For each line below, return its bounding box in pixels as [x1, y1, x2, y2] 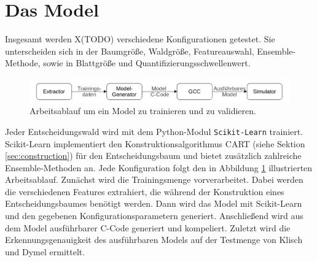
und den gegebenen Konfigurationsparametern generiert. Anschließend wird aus [5, 209, 303, 222]
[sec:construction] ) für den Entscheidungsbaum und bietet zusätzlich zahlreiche [5, 149, 302, 162]
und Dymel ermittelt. [5, 245, 85, 258]
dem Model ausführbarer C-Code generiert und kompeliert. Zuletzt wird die [5, 221, 291, 234]
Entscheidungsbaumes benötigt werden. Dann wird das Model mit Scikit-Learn [5, 197, 302, 210]
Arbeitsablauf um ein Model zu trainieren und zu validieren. [29, 104, 256, 117]
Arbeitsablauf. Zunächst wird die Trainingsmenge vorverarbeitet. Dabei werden [5, 173, 303, 186]
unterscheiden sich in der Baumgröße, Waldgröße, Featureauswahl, [5, 44, 254, 57]
